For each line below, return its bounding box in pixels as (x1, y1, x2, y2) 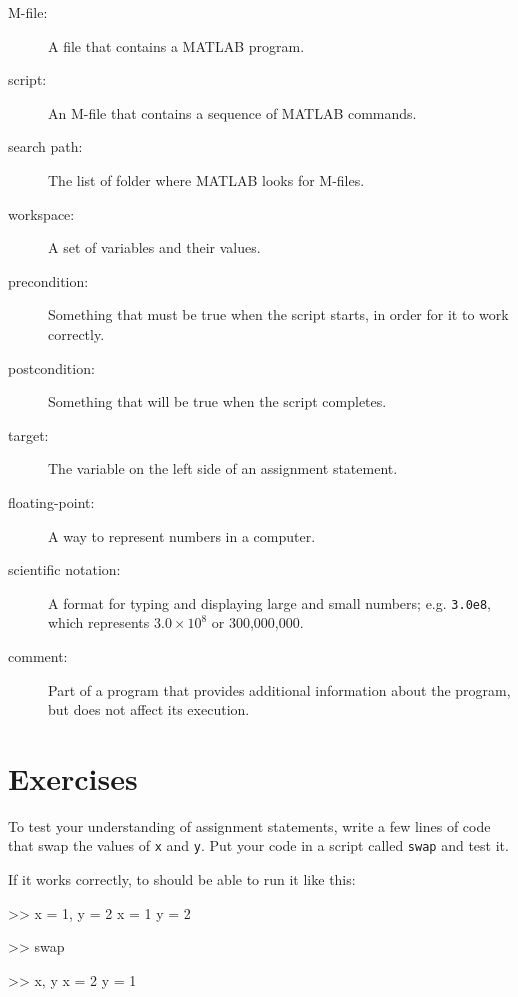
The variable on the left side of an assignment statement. (48, 458, 398, 479)
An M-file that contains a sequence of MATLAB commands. (48, 102, 417, 123)
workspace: (8, 203, 75, 224)
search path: (8, 136, 83, 157)
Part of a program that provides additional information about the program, (48, 679, 511, 700)
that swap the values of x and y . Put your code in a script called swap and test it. (8, 835, 509, 856)
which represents (48, 612, 150, 633)
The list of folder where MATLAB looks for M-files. (48, 169, 365, 190)
